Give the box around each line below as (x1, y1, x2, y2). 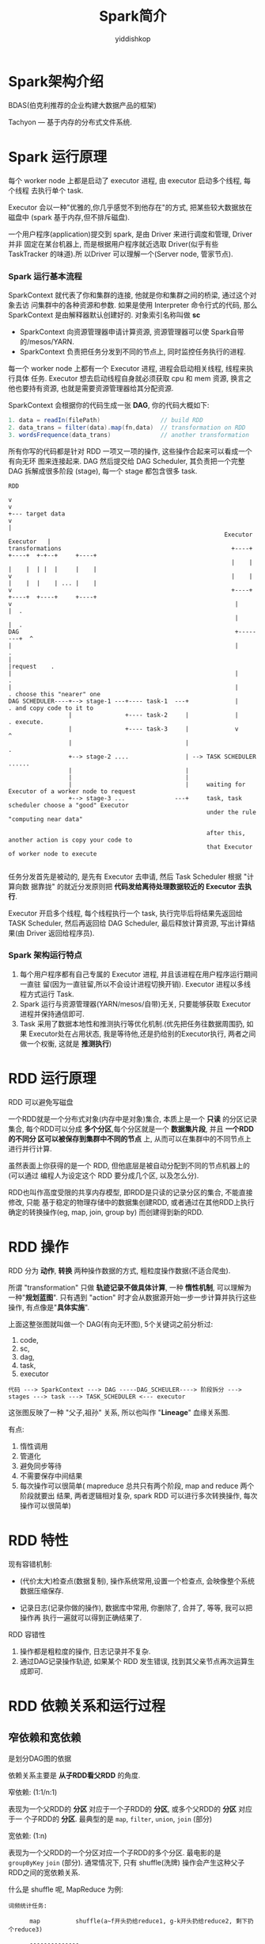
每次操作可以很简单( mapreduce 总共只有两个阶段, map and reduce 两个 (19, 1481, 255, 1490)
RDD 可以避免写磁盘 (8, 1097, 74, 1106)
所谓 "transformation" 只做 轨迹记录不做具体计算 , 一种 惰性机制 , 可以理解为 (8, 1283, 252, 1292)
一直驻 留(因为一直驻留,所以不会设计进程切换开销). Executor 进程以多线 (19, 979, 252, 988)
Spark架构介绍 (8, 72, 104, 90)
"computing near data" (8, 815, 83, 823)
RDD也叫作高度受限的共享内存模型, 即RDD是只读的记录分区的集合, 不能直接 (8, 1187, 253, 1197)
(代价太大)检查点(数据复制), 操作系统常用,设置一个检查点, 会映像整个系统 (19, 1576, 256, 1585)
